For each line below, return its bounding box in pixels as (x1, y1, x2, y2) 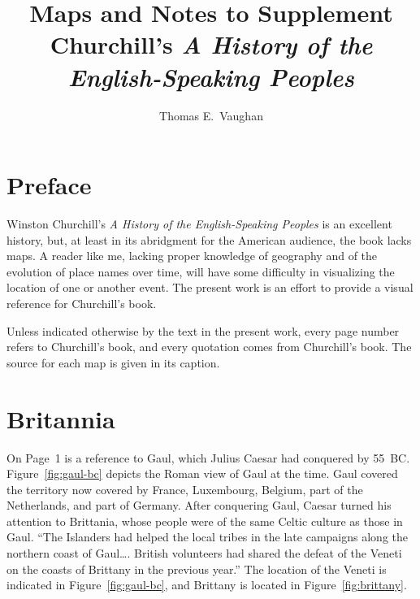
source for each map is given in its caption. (6, 354, 220, 371)
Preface (6, 168, 92, 202)
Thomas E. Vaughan (159, 106, 263, 124)
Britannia (6, 402, 115, 435)
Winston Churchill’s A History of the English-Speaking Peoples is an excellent (6, 215, 392, 232)
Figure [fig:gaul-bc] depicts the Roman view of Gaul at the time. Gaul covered (6, 465, 398, 482)
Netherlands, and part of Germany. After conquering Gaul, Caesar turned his (6, 497, 392, 514)
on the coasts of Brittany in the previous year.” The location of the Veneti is (6, 560, 387, 577)
